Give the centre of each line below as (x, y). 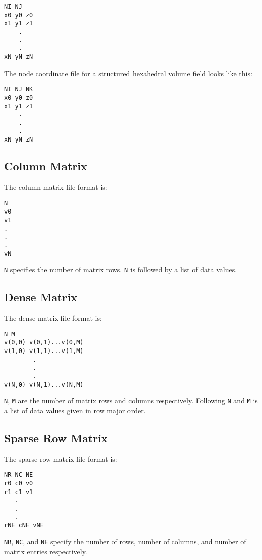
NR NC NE (19, 475)
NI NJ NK (19, 89)
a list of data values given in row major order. (75, 410)
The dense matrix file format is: (53, 318)
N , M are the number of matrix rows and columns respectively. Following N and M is (131, 401)
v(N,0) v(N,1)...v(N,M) (44, 384)
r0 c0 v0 (19, 483)
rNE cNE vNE (24, 526)
